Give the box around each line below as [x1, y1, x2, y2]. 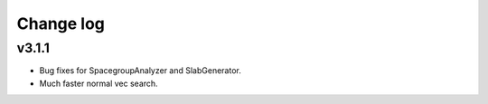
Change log [16, 14, 106, 33]
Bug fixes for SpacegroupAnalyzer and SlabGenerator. [39, 65, 241, 76]
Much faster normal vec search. [39, 78, 158, 89]
